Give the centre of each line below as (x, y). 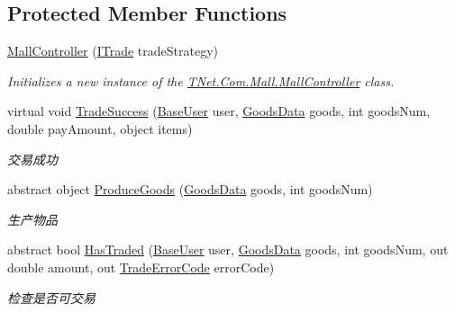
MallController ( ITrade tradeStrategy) (113, 51)
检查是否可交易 (51, 297)
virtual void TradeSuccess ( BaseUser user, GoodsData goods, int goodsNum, (219, 111)
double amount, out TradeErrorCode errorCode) (141, 267)
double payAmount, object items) (100, 128)
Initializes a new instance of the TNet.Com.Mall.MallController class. (201, 80)
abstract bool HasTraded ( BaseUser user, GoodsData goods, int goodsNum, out (228, 250)
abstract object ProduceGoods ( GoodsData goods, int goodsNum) (190, 189)
